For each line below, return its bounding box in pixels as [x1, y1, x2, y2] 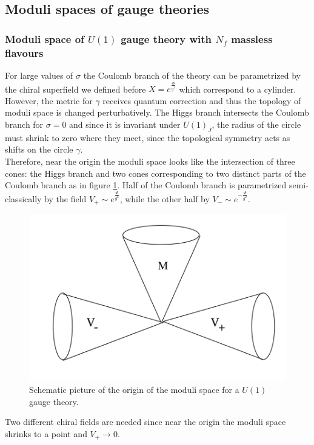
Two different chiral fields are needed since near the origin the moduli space [5, 415, 286, 428]
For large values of [5, 68, 73, 81]
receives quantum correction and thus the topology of [102, 94, 301, 107]
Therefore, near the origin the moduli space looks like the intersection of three [5, 155, 295, 168]
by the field [44, 192, 87, 205]
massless [231, 31, 273, 46]
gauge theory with [121, 31, 212, 46]
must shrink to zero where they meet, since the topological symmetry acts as [5, 131, 290, 143]
